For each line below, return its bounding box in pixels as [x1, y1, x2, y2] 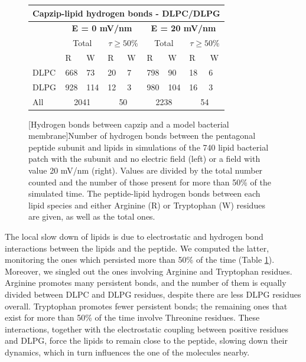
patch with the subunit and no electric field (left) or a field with [28, 152, 261, 165]
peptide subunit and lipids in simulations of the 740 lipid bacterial [28, 141, 269, 153]
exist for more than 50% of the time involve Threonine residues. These [5, 311, 260, 324]
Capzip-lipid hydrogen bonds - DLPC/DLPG [32, 6, 220, 19]
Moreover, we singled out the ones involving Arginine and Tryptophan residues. [5, 265, 292, 277]
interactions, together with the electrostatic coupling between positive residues [5, 322, 289, 335]
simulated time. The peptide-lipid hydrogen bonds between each [28, 187, 261, 200]
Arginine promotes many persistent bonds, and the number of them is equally [5, 276, 287, 289]
